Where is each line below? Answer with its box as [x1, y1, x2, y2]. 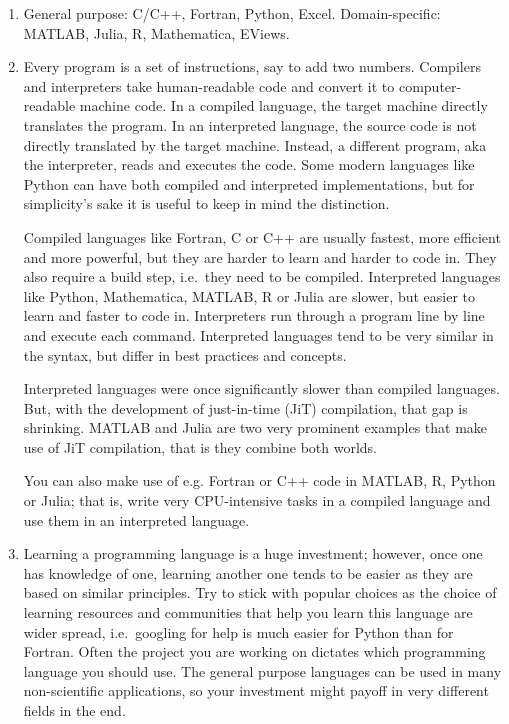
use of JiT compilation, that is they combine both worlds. [23, 436, 377, 457]
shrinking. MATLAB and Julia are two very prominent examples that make [23, 417, 488, 438]
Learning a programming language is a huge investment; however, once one [23, 543, 483, 564]
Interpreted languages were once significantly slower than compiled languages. [23, 378, 500, 399]
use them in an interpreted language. [23, 509, 250, 530]
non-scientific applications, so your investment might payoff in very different [23, 680, 489, 701]
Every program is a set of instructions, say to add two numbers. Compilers [23, 56, 481, 77]
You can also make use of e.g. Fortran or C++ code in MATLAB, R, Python [23, 470, 496, 491]
